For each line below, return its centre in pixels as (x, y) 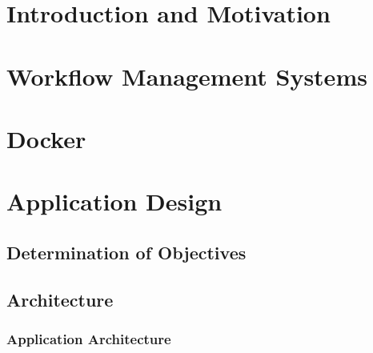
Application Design (114, 201)
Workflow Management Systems (187, 76)
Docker (46, 138)
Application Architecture (89, 338)
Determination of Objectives (126, 252)
